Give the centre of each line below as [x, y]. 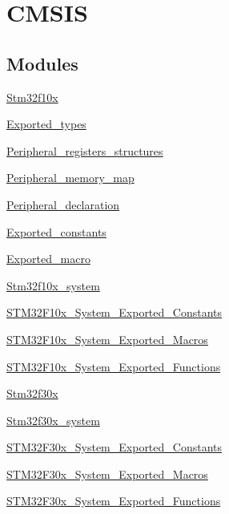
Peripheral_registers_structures [85, 150]
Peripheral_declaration [63, 204]
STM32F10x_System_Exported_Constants [114, 312]
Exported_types [46, 124]
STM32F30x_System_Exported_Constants [114, 447]
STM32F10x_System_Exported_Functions [114, 366]
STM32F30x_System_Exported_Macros [107, 474]
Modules [42, 63]
